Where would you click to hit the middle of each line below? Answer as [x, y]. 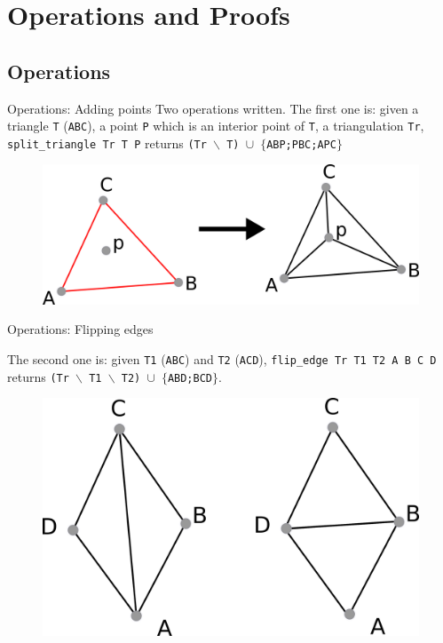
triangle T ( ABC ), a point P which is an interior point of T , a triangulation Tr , [216, 126]
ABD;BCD [190, 378]
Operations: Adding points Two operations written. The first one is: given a [213, 108]
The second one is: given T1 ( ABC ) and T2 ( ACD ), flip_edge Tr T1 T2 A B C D [222, 359]
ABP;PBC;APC [301, 144]
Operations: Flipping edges [80, 329]
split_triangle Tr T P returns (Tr [107, 143]
